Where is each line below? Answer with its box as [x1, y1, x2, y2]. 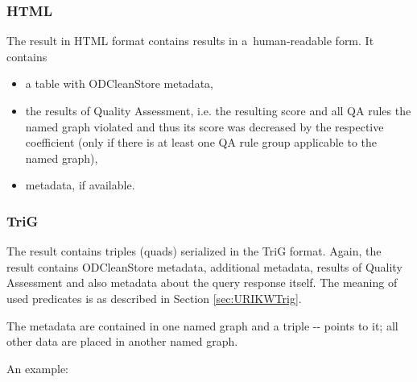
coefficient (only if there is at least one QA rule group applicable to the [25, 134, 377, 151]
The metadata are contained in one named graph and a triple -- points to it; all [6, 317, 398, 334]
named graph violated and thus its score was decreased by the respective [25, 118, 384, 135]
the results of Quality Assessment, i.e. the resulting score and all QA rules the [25, 102, 411, 118]
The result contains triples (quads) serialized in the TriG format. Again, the [6, 243, 382, 260]
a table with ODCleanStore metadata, [25, 75, 213, 92]
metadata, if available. [25, 176, 135, 193]
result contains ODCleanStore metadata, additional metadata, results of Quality [6, 258, 403, 275]
